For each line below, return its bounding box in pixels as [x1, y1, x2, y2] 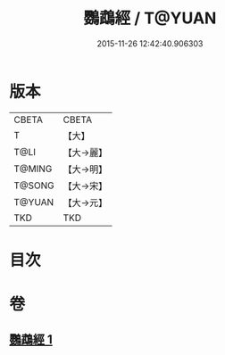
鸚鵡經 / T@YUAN [83, 8, 217, 29]
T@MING [13, 162, 53, 175]
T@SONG [13, 179, 55, 192]
